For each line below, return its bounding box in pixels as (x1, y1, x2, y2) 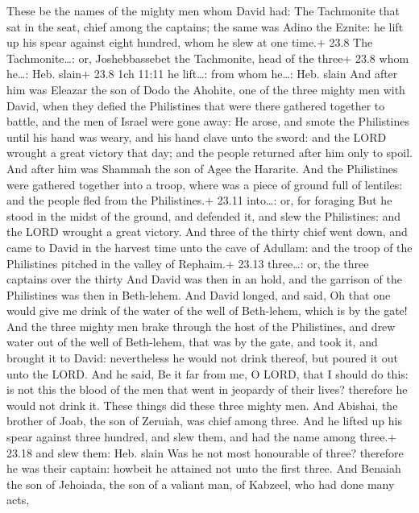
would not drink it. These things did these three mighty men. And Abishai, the (6, 396, 398, 413)
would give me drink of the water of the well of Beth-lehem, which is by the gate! (6, 302, 408, 319)
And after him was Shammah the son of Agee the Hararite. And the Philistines (6, 159, 398, 176)
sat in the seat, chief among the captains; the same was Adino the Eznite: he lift (6, 18, 404, 35)
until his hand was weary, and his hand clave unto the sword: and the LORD (6, 128, 387, 145)
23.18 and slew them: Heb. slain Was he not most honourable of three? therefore (6, 444, 404, 461)
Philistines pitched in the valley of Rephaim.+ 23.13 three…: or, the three (6, 254, 369, 271)
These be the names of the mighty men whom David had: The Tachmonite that (6, 2, 400, 19)
